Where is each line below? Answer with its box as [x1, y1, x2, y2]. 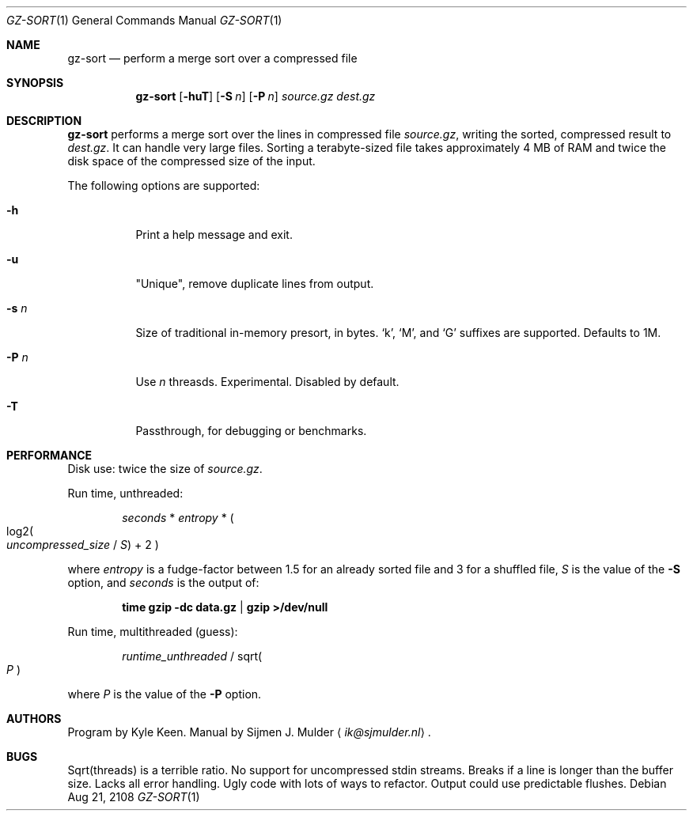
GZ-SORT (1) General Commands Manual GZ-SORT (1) [6, 13, 282, 27]
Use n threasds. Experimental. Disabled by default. [135, 375, 400, 388]
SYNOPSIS [6, 76, 64, 89]
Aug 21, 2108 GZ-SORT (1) [67, 790, 200, 804]
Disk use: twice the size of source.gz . [67, 462, 263, 475]
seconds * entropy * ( [122, 511, 234, 524]
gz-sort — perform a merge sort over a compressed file [67, 51, 358, 65]
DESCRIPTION [6, 114, 82, 127]
